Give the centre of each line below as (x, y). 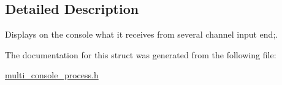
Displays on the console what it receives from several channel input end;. (142, 34)
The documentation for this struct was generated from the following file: (141, 54)
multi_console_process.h (52, 75)
